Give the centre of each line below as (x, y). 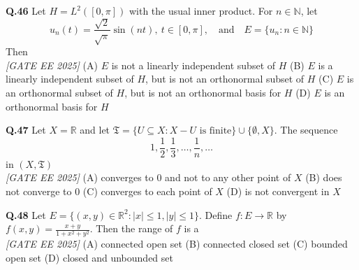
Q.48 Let (26, 214)
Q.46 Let (26, 10)
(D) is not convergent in (278, 191)
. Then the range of (131, 228)
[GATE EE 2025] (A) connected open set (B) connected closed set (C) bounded (177, 244)
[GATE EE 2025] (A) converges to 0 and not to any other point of (148, 177)
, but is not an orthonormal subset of (225, 79)
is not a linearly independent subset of (193, 65)
